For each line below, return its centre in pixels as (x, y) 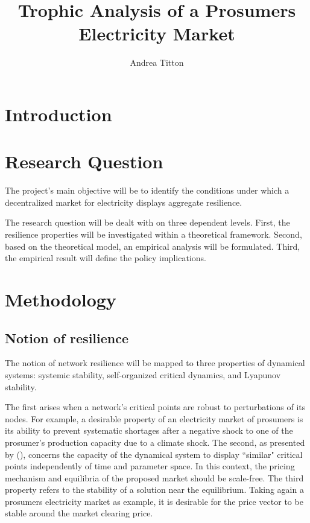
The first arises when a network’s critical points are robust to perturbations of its (155, 407)
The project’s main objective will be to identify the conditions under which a (147, 190)
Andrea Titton (157, 62)
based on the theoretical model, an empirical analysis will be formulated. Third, (153, 246)
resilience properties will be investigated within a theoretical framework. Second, (153, 234)
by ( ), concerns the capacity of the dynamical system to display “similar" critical (154, 454)
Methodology (61, 299)
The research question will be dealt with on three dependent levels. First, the (147, 222)
